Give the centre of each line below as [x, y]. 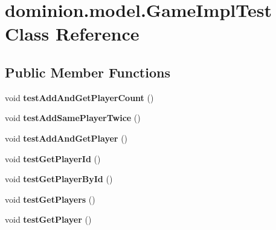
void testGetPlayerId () [53, 158]
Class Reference [72, 34]
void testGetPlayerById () [59, 179]
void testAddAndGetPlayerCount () [79, 97]
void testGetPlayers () [50, 199]
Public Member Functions [88, 72]
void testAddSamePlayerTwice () [73, 118]
